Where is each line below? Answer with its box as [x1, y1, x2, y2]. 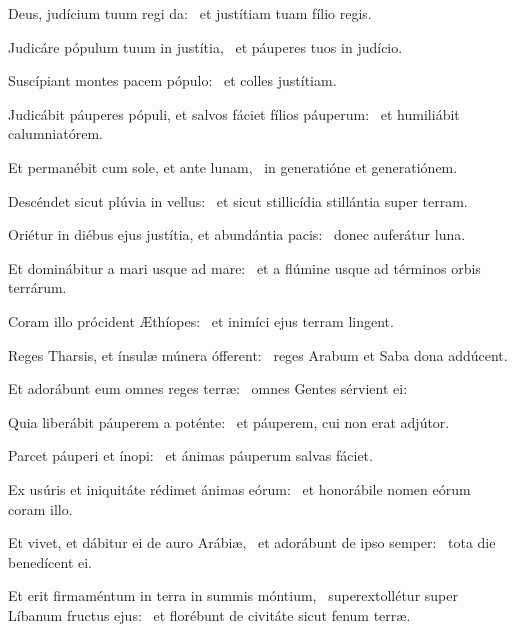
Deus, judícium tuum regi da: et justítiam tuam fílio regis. [8, 3, 372, 23]
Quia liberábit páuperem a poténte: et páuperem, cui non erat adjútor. [8, 411, 450, 432]
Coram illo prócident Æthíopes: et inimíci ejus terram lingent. [8, 310, 394, 331]
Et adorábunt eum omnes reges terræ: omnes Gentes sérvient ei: [8, 378, 408, 399]
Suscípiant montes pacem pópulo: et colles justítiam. [8, 70, 337, 91]
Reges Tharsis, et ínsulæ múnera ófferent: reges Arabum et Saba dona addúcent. [8, 344, 508, 365]
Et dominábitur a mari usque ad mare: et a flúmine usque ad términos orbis [8, 257, 481, 278]
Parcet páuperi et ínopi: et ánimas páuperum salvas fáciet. [8, 445, 373, 466]
